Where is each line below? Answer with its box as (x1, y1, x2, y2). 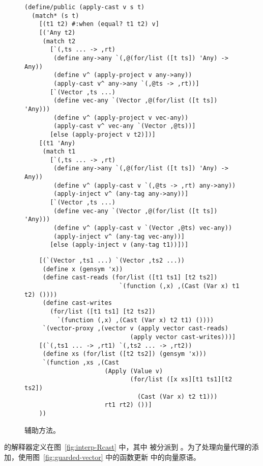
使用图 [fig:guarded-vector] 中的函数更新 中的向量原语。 (18, 451, 200, 462)
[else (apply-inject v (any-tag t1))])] (50, 241, 189, 249)
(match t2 (42, 37, 76, 45)
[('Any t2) (39, 29, 76, 36)
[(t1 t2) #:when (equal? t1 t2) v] (39, 20, 159, 28)
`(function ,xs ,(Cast (42, 358, 120, 366)
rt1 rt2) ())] (104, 401, 152, 409)
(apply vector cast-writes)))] (130, 333, 236, 341)
